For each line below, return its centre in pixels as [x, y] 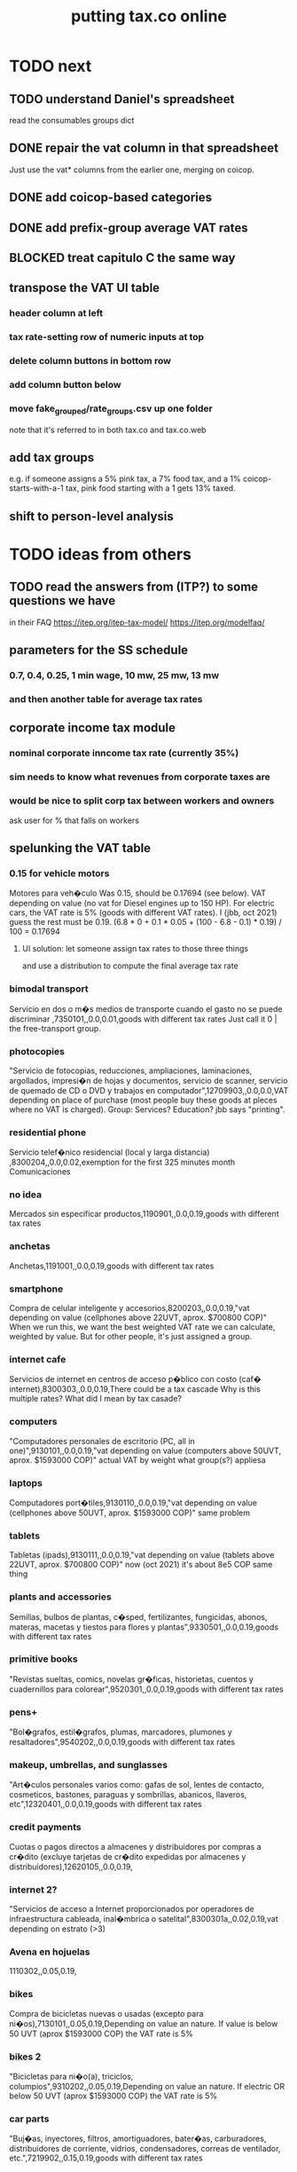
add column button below [65, 385]
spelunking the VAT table [80, 848]
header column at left [56, 313]
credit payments [45, 1828]
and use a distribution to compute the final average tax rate [130, 966]
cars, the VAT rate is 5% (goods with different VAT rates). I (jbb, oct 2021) [143, 912]
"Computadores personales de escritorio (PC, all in [102, 1441]
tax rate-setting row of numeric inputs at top [107, 337]
